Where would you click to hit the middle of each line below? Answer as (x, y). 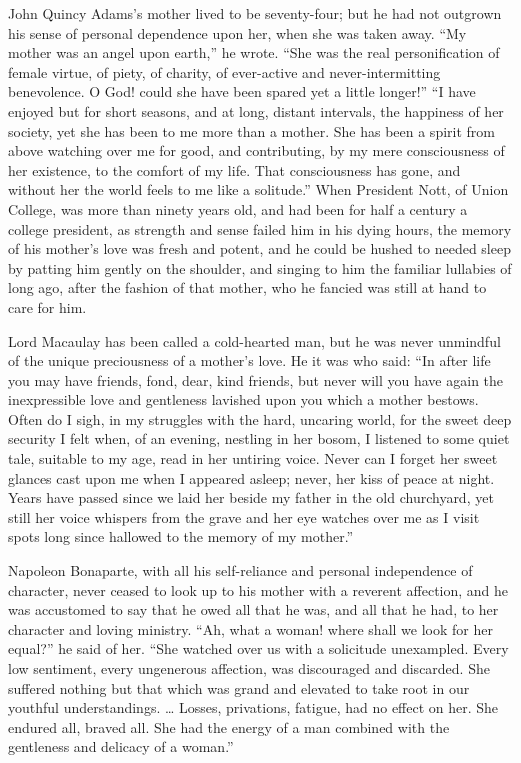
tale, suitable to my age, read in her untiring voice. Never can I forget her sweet (253, 458)
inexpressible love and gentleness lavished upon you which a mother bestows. (243, 399)
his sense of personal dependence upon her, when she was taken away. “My (237, 32)
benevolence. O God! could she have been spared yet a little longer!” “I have (242, 91)
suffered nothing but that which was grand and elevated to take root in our (239, 687)
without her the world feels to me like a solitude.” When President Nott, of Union (258, 189)
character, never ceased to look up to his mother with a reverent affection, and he (258, 589)
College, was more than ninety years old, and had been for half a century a (238, 208)
